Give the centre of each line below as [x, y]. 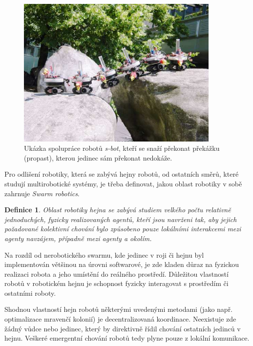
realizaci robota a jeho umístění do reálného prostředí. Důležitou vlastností [116, 274]
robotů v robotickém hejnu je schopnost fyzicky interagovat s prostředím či [116, 283]
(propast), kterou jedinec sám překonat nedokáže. [98, 157]
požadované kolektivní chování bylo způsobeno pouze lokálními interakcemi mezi [123, 229]
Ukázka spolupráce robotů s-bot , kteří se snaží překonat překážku [122, 148]
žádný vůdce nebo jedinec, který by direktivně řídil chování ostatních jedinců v [123, 328]
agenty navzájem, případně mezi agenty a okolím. [78, 238]
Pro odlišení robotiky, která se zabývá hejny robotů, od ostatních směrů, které [122, 174]
